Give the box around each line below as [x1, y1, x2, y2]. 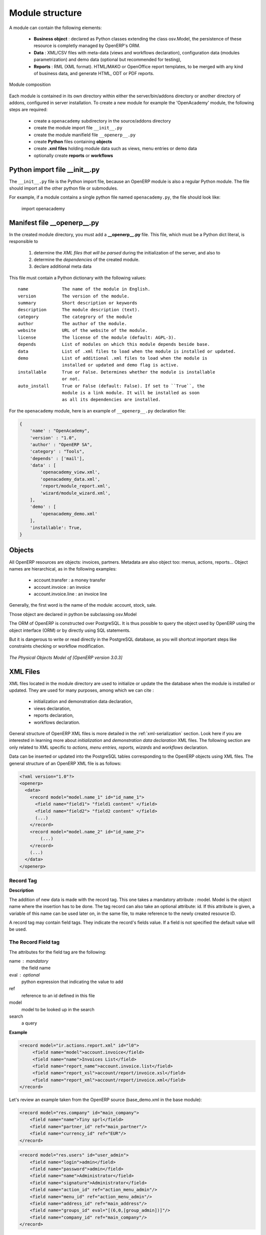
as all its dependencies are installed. [62, 397, 161, 403]
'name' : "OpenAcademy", [30, 428, 90, 434]
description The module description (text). [18, 307, 140, 313]
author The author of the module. [18, 321, 128, 327]
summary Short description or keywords [18, 300, 137, 306]
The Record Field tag [9, 939, 60, 946]
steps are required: [9, 107, 48, 113]
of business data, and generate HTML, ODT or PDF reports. [33, 70, 155, 76]
